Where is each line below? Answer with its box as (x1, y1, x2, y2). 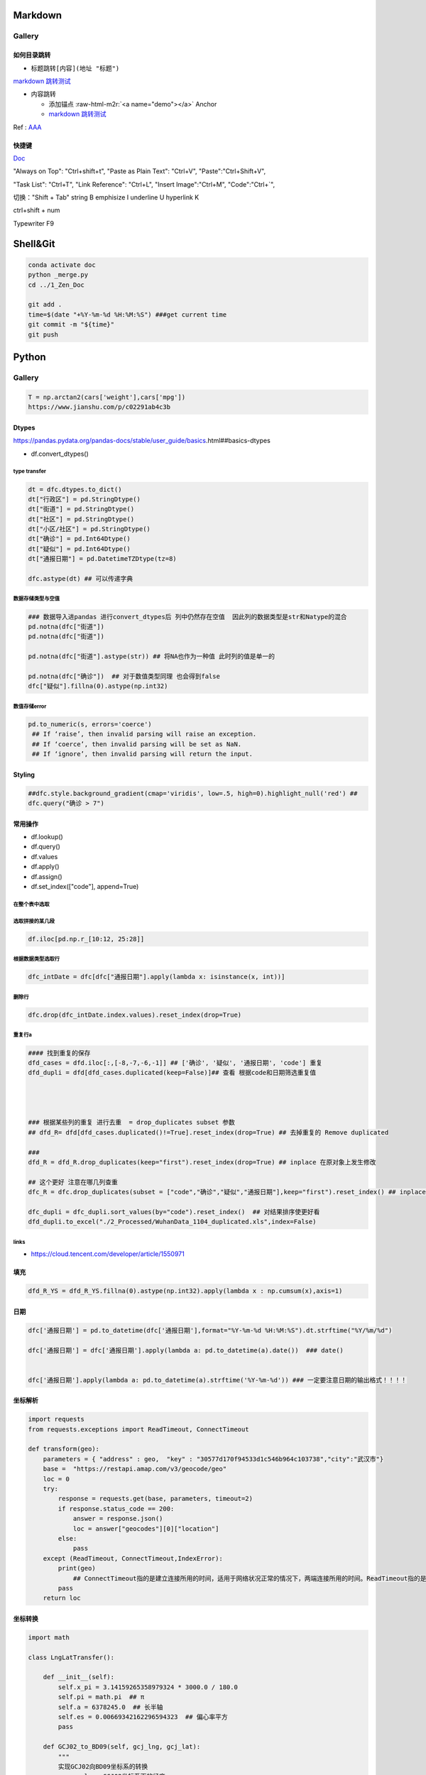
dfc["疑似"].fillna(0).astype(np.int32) (28, 682, 168, 690)
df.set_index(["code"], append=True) (31, 882, 139, 890)
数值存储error (13, 703, 47, 710)
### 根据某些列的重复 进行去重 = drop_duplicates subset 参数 (28, 1118, 236, 1127)
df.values (31, 852, 58, 861)
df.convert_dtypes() (31, 449, 89, 458)
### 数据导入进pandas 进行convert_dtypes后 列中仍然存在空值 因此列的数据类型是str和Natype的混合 (28, 613, 347, 621)
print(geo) (58, 1564, 96, 1573)
